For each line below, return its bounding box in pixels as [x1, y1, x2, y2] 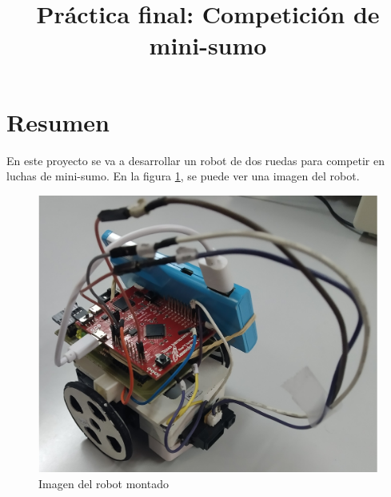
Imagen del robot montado [38, 475, 169, 492]
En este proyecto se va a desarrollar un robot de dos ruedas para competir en [6, 152, 385, 168]
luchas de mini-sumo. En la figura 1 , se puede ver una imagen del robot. [6, 168, 360, 184]
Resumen [6, 105, 110, 138]
